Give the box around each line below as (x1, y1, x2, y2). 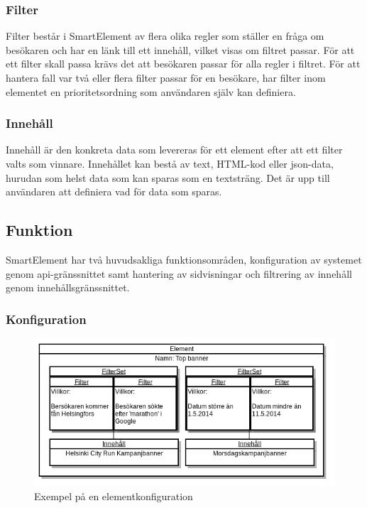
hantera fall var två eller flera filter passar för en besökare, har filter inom (6, 70, 326, 85)
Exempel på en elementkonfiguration (34, 489, 193, 504)
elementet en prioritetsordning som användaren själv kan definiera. (6, 84, 296, 99)
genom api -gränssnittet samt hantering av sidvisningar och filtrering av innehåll (6, 266, 352, 281)
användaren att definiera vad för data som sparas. (6, 184, 222, 199)
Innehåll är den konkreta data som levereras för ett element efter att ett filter (6, 142, 343, 157)
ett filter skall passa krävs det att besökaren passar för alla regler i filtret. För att (6, 56, 361, 71)
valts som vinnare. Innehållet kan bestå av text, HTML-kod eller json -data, (6, 156, 334, 171)
